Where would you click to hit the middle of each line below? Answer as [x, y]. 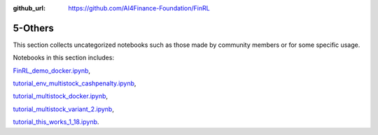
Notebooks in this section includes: [64, 58]
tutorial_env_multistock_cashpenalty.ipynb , [75, 83]
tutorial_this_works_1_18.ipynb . [56, 122]
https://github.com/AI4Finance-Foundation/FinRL [139, 8]
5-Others [33, 28]
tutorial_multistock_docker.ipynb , [61, 96]
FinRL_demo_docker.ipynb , [52, 71]
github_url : [29, 8]
